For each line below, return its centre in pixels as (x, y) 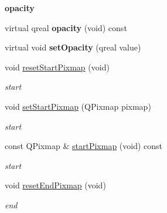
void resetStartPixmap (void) (57, 67)
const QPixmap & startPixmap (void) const (84, 146)
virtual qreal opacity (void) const (66, 27)
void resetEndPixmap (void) (55, 185)
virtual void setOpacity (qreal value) (73, 47)
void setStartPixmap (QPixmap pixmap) (78, 106)
